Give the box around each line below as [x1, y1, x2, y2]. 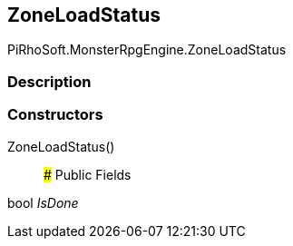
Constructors [7, 105, 103, 124]
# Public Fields [44, 166, 132, 182]
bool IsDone [7, 194, 79, 211]
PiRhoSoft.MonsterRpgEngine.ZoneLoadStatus [7, 42, 287, 58]
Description [7, 72, 92, 91]
